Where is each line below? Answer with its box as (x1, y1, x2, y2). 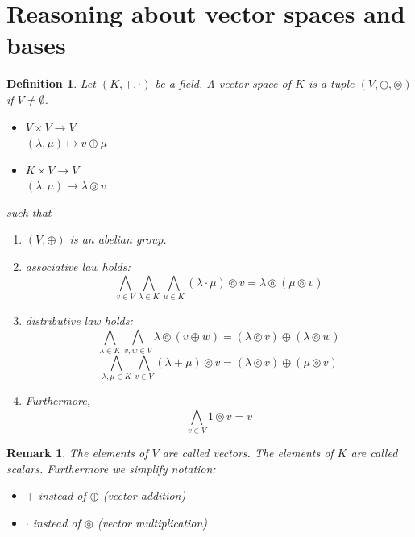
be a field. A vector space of (155, 75, 291, 92)
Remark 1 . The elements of (6, 444, 148, 461)
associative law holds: (25, 258, 131, 275)
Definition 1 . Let (6, 75, 96, 92)
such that (6, 203, 52, 220)
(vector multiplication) (97, 514, 208, 531)
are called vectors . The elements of (162, 444, 334, 461)
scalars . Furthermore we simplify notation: (6, 460, 216, 477)
